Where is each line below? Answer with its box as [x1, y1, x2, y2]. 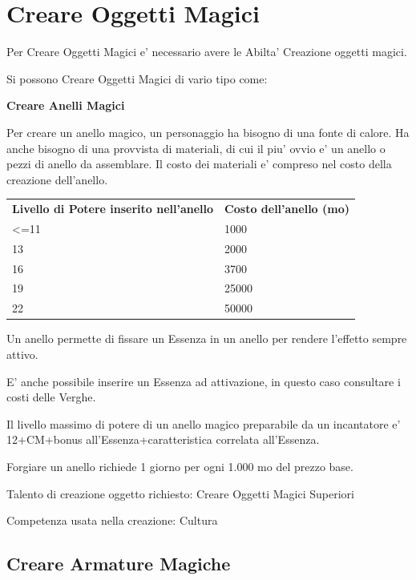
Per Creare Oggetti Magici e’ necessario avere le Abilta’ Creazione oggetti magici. [6, 43, 407, 60]
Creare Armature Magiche [6, 551, 231, 576]
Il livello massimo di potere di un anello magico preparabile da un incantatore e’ [6, 415, 401, 432]
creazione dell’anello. [6, 171, 108, 187]
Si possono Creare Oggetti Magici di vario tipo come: [6, 70, 268, 87]
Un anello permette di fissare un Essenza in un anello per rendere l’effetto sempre [6, 330, 407, 347]
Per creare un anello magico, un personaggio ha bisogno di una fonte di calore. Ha [6, 123, 410, 140]
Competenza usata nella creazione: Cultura [6, 512, 218, 529]
